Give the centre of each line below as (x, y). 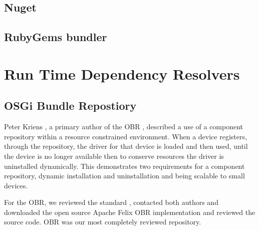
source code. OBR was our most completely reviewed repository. (103, 222)
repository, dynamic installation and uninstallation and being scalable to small (124, 176)
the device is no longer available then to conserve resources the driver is (114, 156)
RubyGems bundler (56, 37)
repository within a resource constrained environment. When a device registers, (125, 136)
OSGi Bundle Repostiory (70, 105)
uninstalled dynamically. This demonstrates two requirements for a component (124, 166)
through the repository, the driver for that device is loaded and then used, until (126, 146)
